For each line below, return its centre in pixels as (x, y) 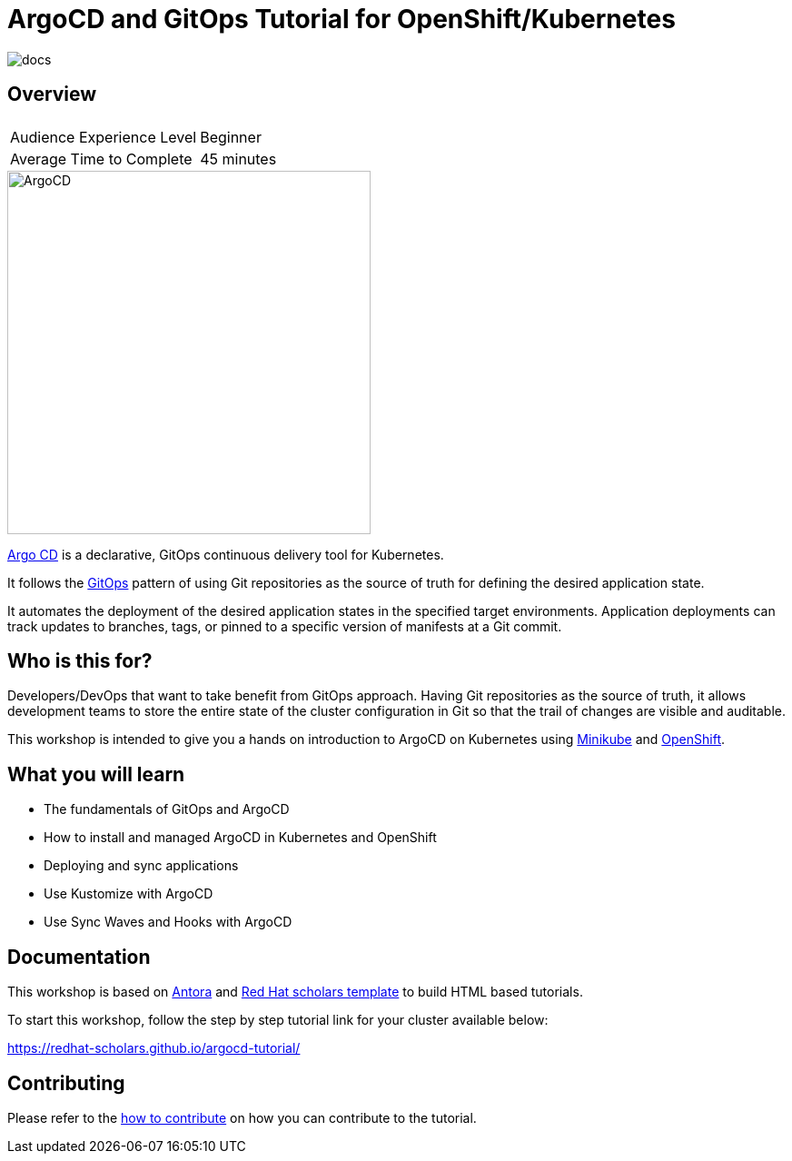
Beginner (231, 137)
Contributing (66, 1083)
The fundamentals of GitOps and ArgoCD (167, 809)
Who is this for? (80, 661)
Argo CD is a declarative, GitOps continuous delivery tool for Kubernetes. (226, 554)
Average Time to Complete (101, 159)
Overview (52, 94)
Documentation (79, 957)
